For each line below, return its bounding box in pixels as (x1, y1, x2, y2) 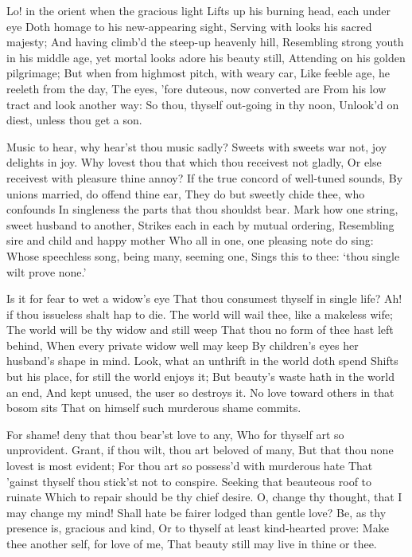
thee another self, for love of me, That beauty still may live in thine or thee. (6, 535, 377, 551)
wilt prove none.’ (6, 263, 87, 280)
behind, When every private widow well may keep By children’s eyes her (6, 336, 359, 353)
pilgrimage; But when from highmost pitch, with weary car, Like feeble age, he (6, 65, 391, 81)
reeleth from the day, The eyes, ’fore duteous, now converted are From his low (6, 80, 387, 96)
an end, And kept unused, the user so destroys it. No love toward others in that (6, 383, 395, 400)
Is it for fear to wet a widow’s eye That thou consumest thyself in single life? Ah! (6, 290, 402, 307)
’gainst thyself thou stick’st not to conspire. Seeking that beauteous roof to (6, 473, 372, 489)
